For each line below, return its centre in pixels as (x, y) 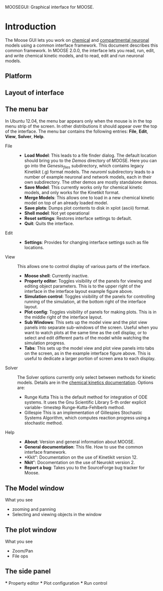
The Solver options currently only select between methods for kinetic (87, 377)
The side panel (28, 571)
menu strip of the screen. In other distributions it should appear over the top (81, 126)
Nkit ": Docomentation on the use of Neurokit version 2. (80, 463)
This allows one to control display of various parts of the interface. (84, 267)
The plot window (31, 530)
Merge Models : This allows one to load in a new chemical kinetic (89, 198)
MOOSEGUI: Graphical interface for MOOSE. (49, 7)
